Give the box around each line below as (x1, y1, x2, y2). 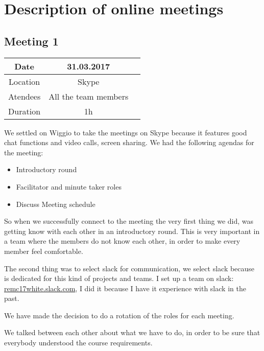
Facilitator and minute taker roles (16, 181, 122, 192)
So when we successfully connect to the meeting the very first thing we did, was (4, 216, 254, 226)
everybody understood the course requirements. (4, 337, 153, 348)
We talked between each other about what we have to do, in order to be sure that (4, 327, 260, 338)
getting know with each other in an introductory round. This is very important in (4, 225, 260, 236)
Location (9, 75, 40, 87)
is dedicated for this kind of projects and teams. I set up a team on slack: (4, 273, 234, 284)
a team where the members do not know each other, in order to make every (4, 236, 241, 246)
